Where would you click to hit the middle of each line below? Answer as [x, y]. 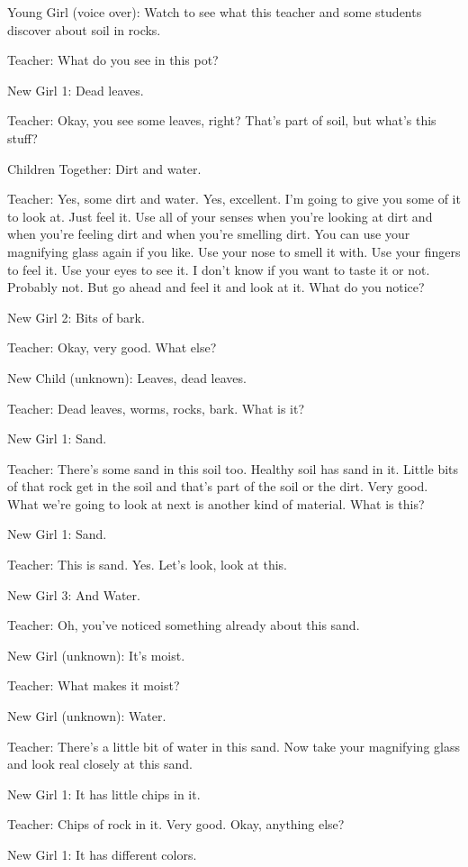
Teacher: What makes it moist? [94, 685]
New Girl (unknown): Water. [87, 716]
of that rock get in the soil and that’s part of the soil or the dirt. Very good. [218, 486]
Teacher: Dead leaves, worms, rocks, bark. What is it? [156, 408]
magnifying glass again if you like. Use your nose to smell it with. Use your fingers [234, 251]
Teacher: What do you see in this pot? [113, 60]
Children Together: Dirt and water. [104, 168]
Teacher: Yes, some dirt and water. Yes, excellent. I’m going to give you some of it [234, 199]
